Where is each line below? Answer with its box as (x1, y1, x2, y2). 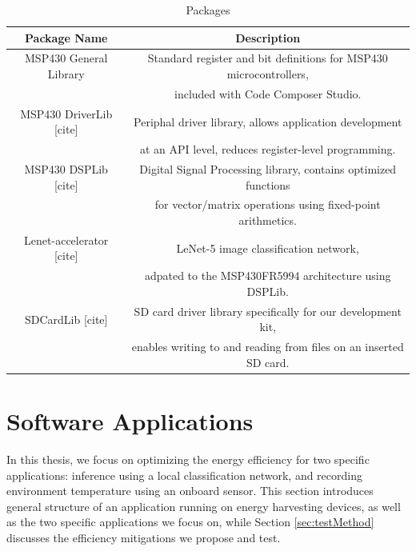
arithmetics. (238, 212, 297, 229)
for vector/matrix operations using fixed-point (154, 196, 381, 213)
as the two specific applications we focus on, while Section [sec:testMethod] (6, 513, 374, 530)
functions (245, 176, 290, 193)
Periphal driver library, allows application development (134, 113, 402, 130)
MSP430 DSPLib (24, 161, 108, 177)
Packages (186, 2, 230, 18)
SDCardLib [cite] (24, 310, 108, 327)
